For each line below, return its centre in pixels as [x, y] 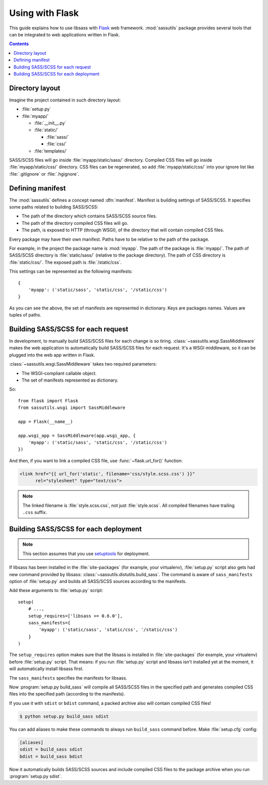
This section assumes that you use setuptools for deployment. [86, 553]
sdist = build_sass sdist [51, 749]
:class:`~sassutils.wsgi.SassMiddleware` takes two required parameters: [83, 364]
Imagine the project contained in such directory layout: [65, 100]
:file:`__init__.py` [50, 123]
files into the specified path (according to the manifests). [67, 694]
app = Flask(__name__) [46, 421]
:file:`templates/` [51, 151]
